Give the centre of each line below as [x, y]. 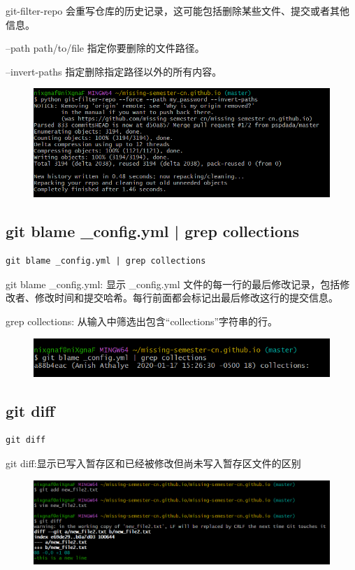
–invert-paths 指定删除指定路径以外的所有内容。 [114, 71]
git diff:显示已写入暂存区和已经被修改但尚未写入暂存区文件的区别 [153, 463]
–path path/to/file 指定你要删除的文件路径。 [105, 48]
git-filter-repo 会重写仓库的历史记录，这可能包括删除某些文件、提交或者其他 [178, 10]
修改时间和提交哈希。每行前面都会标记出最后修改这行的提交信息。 [186, 298]
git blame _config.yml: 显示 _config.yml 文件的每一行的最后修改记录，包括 [173, 284]
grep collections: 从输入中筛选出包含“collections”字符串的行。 [142, 321]
